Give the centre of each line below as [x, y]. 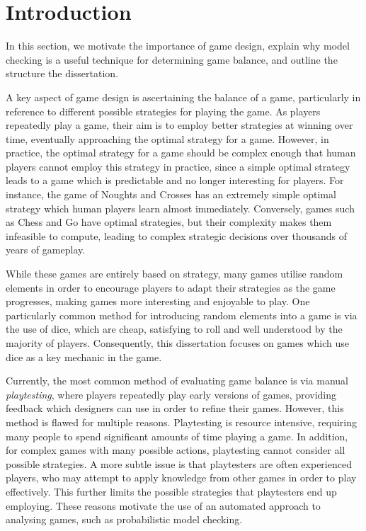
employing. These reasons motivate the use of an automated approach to [163, 505]
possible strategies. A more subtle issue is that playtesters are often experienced [179, 463]
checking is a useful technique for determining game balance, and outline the [172, 59]
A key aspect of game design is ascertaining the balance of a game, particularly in [183, 97]
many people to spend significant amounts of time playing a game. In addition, [177, 436]
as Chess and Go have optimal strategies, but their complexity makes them [169, 222]
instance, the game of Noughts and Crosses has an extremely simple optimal [171, 194]
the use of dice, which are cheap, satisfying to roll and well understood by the [174, 329]
